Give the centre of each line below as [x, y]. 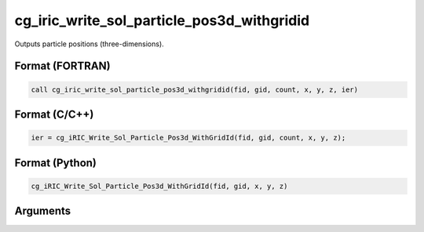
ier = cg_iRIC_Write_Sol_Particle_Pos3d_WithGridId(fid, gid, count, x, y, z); [188, 138]
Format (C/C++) [54, 114]
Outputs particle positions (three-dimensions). [89, 44]
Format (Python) [56, 163]
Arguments [43, 211]
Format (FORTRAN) [62, 66]
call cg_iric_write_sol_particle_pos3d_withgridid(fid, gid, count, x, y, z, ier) [195, 89]
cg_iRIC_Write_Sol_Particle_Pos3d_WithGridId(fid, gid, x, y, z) [159, 186]
